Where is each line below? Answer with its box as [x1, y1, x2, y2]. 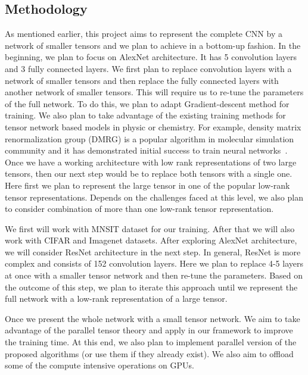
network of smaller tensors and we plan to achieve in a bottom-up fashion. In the [5, 39, 301, 51]
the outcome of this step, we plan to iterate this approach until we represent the [5, 280, 298, 293]
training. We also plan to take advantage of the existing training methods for [5, 109, 286, 121]
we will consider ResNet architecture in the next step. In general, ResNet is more [5, 245, 301, 258]
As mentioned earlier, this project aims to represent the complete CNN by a [5, 27, 282, 40]
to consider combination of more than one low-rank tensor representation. [5, 202, 274, 215]
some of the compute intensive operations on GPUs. [5, 359, 194, 371]
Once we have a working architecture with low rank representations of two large [5, 155, 297, 168]
